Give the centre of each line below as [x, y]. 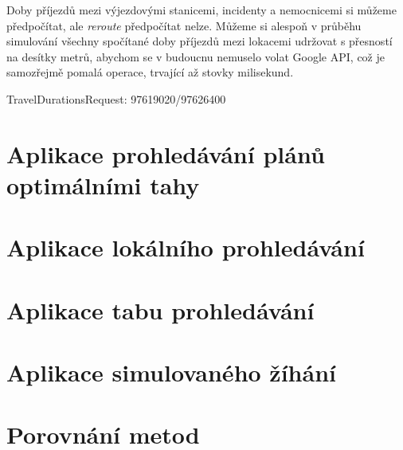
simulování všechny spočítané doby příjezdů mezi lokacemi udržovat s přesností [200, 41]
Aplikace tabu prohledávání [160, 309]
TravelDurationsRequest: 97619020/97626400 [116, 98]
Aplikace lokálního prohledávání [186, 247]
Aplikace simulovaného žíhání [171, 372]
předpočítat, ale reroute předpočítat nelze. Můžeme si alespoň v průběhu [184, 25]
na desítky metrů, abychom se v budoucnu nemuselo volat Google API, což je [196, 56]
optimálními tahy [103, 184]
